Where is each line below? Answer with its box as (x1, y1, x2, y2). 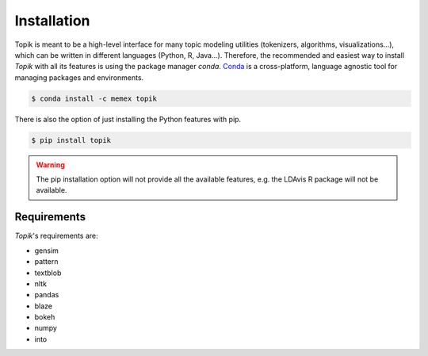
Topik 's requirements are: (14, 231, 98, 241)
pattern (34, 257, 59, 266)
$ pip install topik (31, 136, 111, 144)
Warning (36, 159, 65, 170)
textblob (34, 268, 62, 278)
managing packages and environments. (14, 72, 144, 82)
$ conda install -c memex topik (31, 94, 158, 103)
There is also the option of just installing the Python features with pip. (14, 114, 242, 124)
